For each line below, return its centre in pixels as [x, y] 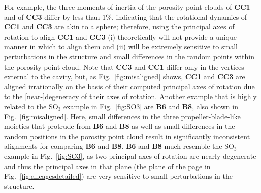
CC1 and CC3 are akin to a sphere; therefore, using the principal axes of [119, 27]
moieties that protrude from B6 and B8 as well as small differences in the [120, 126]
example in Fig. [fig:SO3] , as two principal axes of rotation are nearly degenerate [130, 156]
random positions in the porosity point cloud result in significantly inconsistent [127, 136]
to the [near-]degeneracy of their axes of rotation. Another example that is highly [130, 96]
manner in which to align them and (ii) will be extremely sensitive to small [121, 46]
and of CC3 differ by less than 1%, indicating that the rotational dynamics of [126, 17]
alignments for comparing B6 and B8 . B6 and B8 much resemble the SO [119, 146]
